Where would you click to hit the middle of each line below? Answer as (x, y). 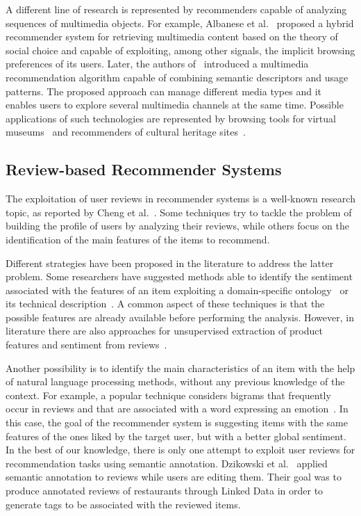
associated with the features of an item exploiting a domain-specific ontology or (177, 290)
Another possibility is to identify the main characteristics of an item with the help (180, 368)
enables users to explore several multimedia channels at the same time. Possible (175, 105)
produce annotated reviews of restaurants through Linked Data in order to (165, 491)
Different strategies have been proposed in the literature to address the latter (170, 263)
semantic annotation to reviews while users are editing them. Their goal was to (174, 477)
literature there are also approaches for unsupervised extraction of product (164, 331)
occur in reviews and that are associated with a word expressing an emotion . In (177, 409)
